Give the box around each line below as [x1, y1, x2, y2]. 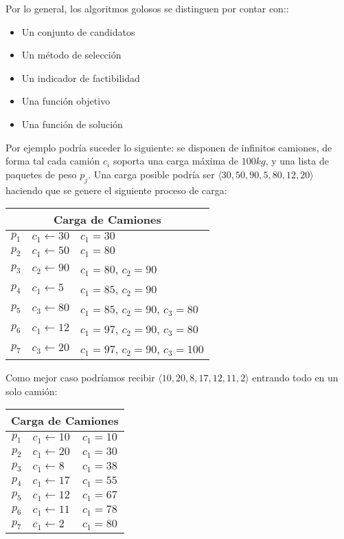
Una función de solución [21, 116, 123, 131]
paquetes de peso [5, 167, 77, 181]
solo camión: [5, 383, 58, 398]
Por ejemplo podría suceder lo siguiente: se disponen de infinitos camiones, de [5, 140, 332, 154]
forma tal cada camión [5, 154, 100, 168]
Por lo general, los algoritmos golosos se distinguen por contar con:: [5, 1, 289, 15]
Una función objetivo [21, 94, 111, 108]
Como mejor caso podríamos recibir [5, 370, 155, 385]
